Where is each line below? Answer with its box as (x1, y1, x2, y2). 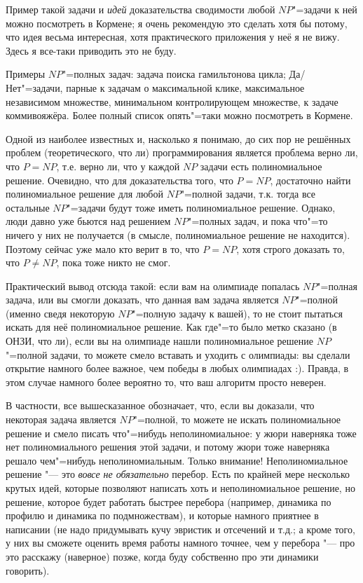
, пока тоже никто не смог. (56, 255, 171, 270)
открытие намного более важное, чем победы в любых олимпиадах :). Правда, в (6, 361, 349, 376)
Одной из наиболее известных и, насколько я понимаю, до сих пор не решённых (6, 131, 351, 146)
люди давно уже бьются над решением (6, 214, 171, 228)
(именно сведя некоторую (6, 306, 115, 320)
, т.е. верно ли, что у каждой (56, 158, 180, 173)
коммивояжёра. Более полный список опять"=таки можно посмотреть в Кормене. (6, 108, 353, 123)
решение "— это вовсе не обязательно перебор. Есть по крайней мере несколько (6, 467, 350, 481)
